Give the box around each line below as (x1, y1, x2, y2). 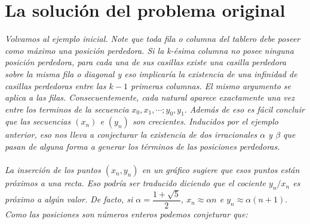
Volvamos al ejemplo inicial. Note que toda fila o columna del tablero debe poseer (5, 32, 300, 45)
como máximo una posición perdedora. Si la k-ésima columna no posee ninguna (5, 44, 294, 56)
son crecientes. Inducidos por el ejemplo (132, 115, 278, 128)
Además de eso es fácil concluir (189, 102, 305, 115)
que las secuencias (5, 115, 71, 128)
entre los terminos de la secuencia (5, 102, 129, 115)
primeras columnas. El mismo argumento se (130, 79, 291, 92)
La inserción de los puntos (5, 164, 101, 176)
